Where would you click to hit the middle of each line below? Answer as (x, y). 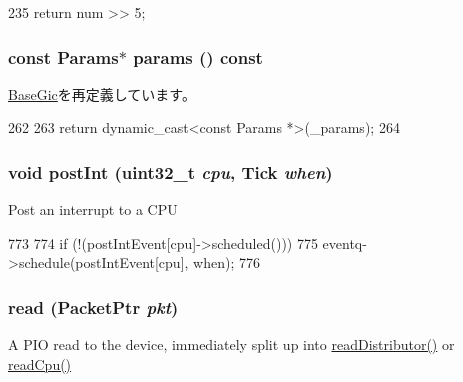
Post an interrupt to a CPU (93, 209)
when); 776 (226, 262)
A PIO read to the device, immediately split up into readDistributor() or (231, 344)
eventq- (344, 242)
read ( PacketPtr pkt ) (93, 306)
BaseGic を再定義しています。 (102, 93)
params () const (198, 56)
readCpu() (40, 363)
